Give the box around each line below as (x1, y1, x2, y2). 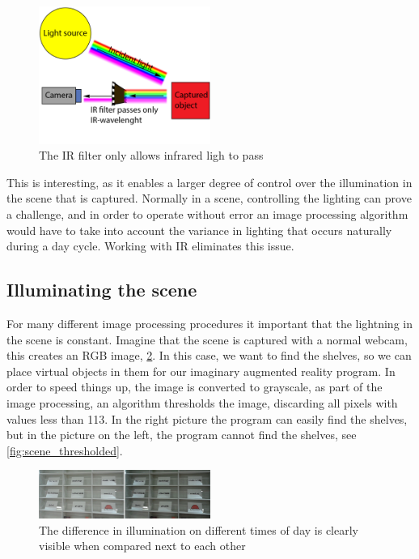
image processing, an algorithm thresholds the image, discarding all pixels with (6, 394, 398, 411)
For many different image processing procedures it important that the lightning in (6, 314, 413, 331)
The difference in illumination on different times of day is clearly (39, 521, 358, 538)
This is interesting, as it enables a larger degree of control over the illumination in (6, 173, 413, 190)
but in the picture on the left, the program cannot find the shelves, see (6, 426, 357, 443)
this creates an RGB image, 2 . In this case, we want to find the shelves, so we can (6, 347, 412, 364)
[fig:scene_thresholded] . (6, 442, 123, 459)
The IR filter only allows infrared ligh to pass (39, 147, 264, 164)
